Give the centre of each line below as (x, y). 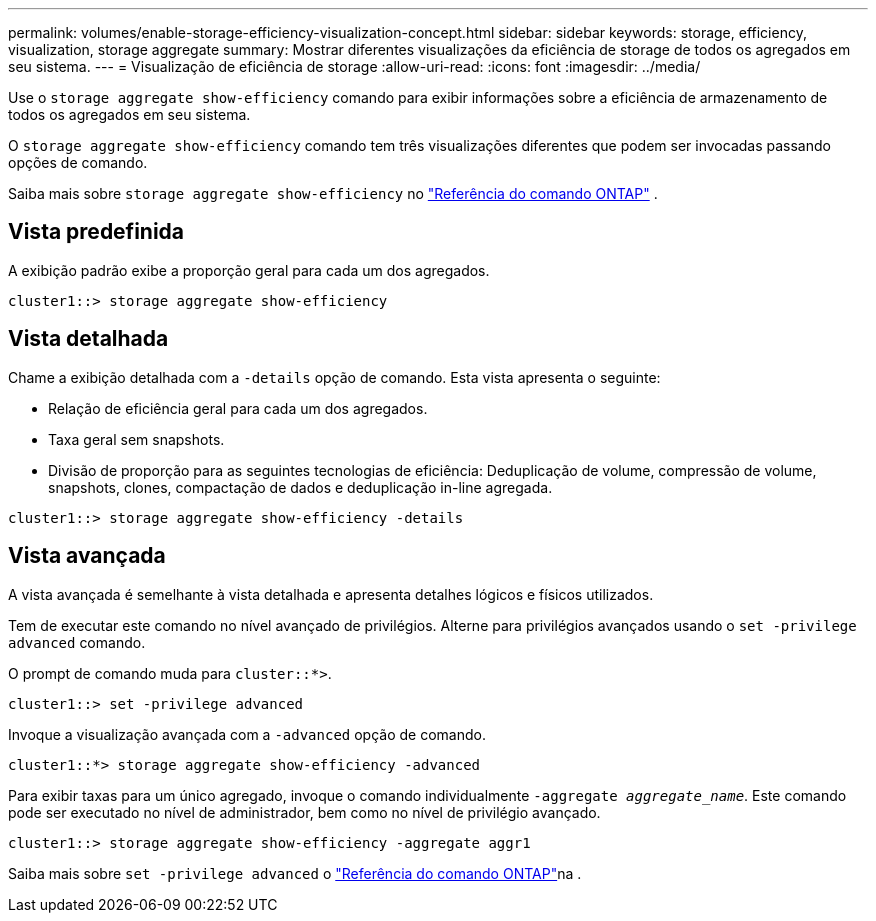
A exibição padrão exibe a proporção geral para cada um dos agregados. (249, 270)
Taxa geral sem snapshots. (136, 439)
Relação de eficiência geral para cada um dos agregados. (238, 408)
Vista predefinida (96, 232)
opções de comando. (78, 162)
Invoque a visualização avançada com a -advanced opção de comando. (247, 734)
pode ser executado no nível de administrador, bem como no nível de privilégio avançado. (304, 812)
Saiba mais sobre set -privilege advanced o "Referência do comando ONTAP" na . (295, 873)
